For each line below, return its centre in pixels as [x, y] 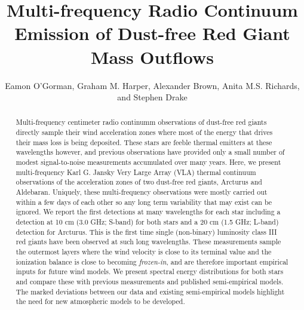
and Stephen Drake [152, 97]
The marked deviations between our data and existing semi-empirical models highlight [150, 291]
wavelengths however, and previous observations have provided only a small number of [150, 152]
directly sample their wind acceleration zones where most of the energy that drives [144, 132]
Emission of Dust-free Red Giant [152, 33]
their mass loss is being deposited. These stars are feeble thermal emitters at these [144, 142]
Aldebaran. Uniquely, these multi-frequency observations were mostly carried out [142, 192]
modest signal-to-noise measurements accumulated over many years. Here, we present [148, 162]
